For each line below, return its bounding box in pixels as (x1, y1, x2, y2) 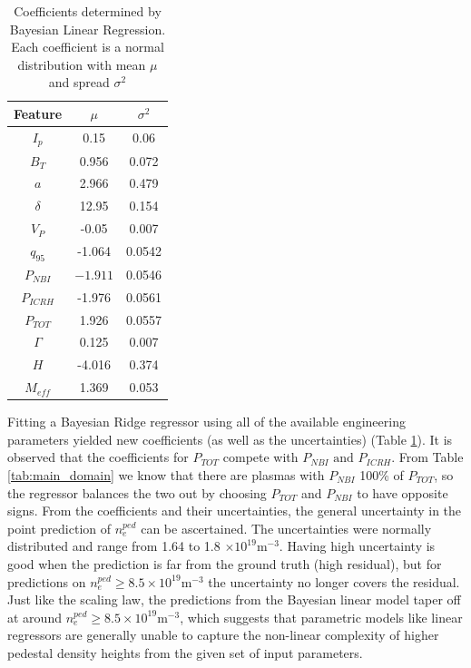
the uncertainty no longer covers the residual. (208, 572, 460, 591)
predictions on (7, 572, 86, 591)
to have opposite (357, 483, 448, 502)
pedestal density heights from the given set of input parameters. (7, 643, 363, 662)
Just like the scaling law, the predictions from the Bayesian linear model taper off (7, 590, 461, 609)
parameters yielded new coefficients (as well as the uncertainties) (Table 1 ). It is (7, 429, 453, 448)
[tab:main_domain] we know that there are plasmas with (7, 466, 325, 485)
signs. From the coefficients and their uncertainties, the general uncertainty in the (7, 501, 462, 520)
